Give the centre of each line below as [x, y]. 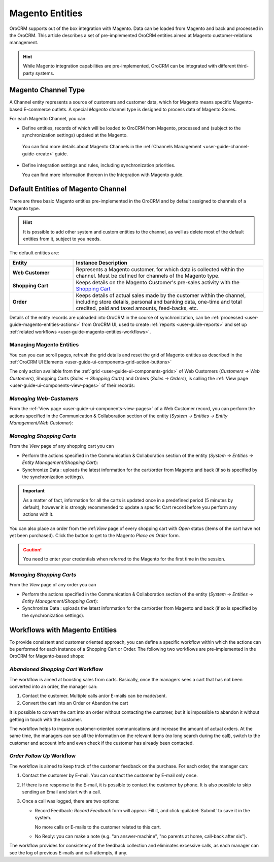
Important [34, 491]
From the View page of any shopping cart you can [62, 446]
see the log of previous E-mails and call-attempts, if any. [68, 852]
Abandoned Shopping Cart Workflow [56, 669]
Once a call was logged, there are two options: [71, 801]
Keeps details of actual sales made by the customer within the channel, [161, 295]
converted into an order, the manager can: [54, 686]
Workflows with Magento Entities [63, 630]
